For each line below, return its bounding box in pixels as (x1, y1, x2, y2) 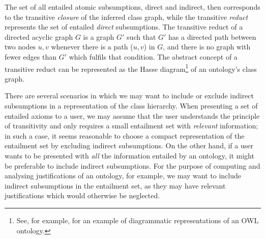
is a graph (83, 31, 114, 42)
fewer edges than (5, 51, 56, 62)
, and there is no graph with (163, 41, 251, 52)
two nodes (5, 41, 36, 52)
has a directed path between (168, 31, 256, 42)
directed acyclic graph (5, 31, 73, 42)
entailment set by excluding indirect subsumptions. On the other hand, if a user (5, 140, 253, 151)
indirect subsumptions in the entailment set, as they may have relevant (5, 180, 226, 191)
